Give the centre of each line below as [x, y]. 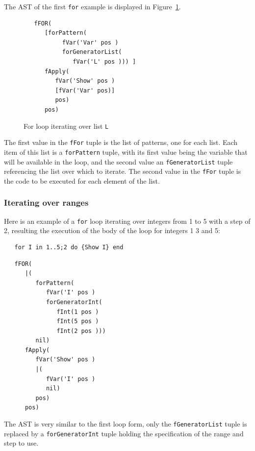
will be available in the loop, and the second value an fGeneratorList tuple [118, 161]
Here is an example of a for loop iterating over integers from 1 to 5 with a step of [127, 221]
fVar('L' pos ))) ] [104, 62]
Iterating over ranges [46, 202]
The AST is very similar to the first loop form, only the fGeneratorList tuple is [126, 424]
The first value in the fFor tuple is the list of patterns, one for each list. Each [121, 142]
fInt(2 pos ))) [81, 331]
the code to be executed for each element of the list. [82, 180]
